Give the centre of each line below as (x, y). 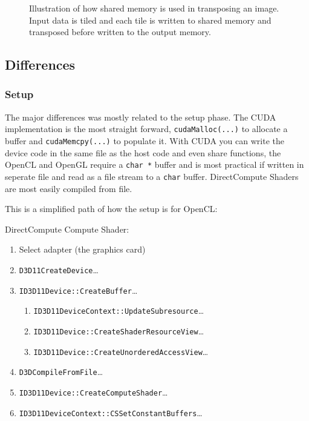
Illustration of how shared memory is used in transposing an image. (154, 8)
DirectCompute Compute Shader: (67, 229)
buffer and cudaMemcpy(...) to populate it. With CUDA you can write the (145, 141)
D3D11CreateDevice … (59, 269)
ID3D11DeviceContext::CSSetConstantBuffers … (111, 412)
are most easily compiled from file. (69, 188)
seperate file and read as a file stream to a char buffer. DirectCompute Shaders (152, 176)
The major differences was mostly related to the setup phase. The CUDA (141, 117)
